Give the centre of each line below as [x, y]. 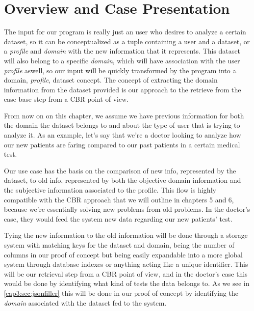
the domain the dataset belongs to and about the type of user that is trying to [122, 125]
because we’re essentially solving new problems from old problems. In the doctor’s [127, 209]
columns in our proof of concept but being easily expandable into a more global [123, 254]
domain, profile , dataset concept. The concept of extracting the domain [111, 80]
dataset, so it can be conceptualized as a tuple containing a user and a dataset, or [127, 41]
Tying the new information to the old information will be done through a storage [126, 235]
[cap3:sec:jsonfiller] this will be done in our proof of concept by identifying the [121, 293]
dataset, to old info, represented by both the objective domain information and [123, 180]
